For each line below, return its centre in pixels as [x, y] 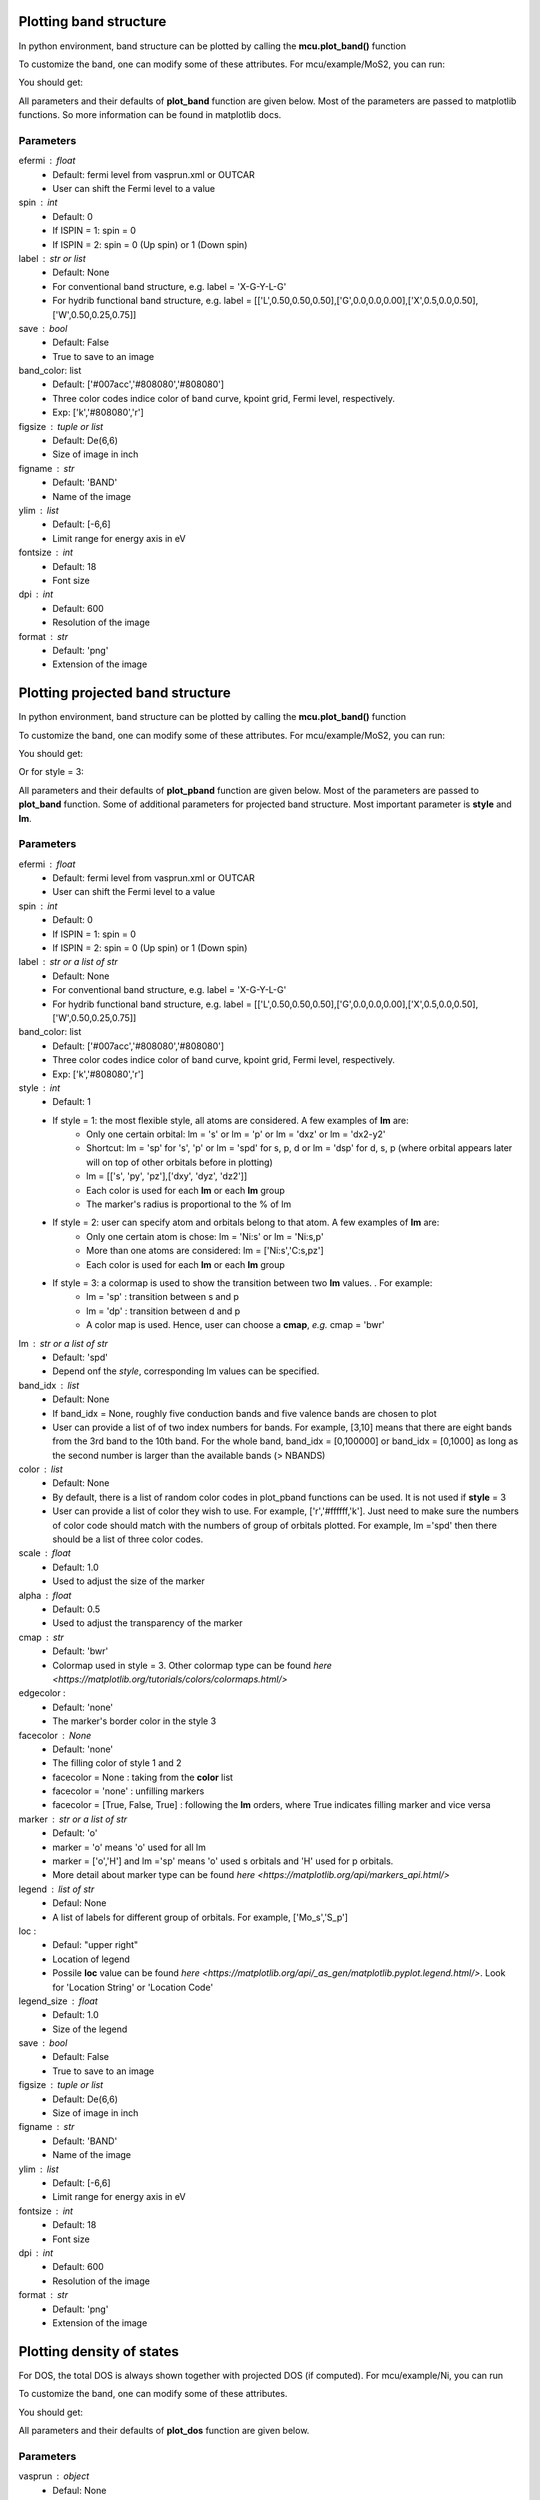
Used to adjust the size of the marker [128, 1581]
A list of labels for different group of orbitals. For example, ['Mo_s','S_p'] [200, 1917]
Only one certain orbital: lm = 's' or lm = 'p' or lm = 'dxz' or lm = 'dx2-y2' [236, 1134]
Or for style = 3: [51, 772]
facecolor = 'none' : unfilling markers [128, 1791]
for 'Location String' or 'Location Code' [133, 1987]
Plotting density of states [99, 2351]
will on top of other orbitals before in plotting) [180, 1162]
